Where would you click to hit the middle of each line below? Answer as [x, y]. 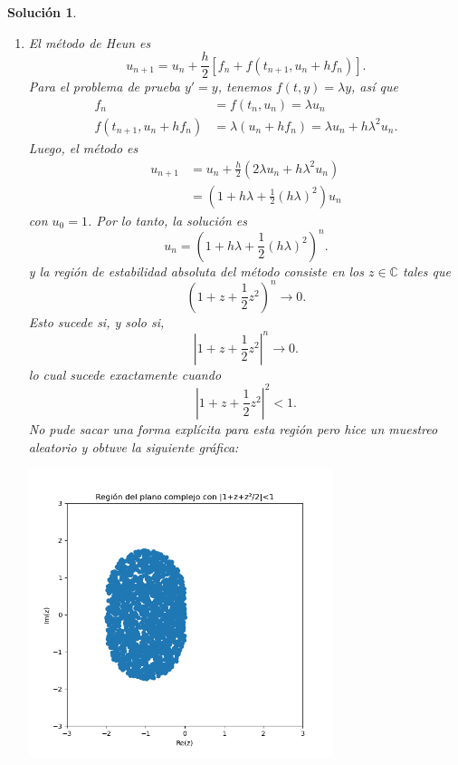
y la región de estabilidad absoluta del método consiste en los [196, 271]
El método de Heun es [90, 42]
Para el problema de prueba [104, 87]
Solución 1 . [42, 12]
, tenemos [244, 87]
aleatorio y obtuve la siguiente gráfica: [134, 446]
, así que [375, 87]
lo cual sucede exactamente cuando [125, 374]
